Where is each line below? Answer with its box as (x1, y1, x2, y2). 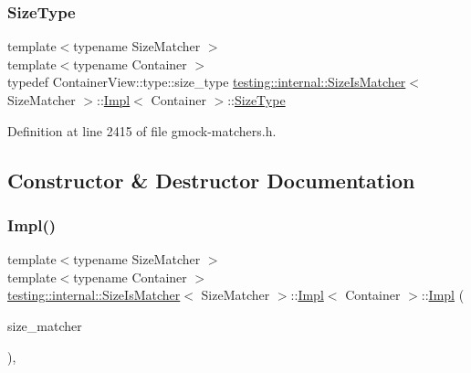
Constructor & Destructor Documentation (7, 165, 415, 194)
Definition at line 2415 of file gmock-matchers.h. (7, 121, 277, 140)
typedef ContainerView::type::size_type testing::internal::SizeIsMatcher (7, 72, 406, 91)
